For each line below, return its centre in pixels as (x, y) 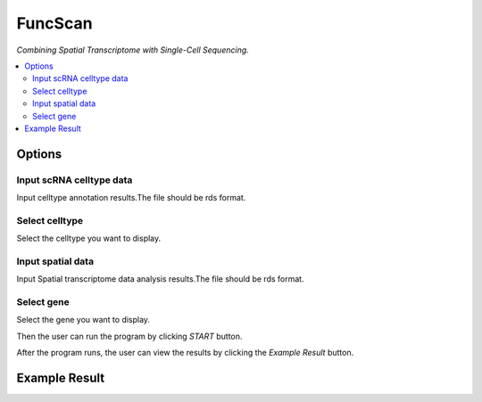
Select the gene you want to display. (83, 320)
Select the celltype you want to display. (89, 238)
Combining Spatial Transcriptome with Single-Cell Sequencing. (133, 50)
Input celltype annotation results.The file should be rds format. (131, 198)
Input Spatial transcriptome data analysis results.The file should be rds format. (160, 279)
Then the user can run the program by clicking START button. (129, 336)
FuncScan (54, 23)
